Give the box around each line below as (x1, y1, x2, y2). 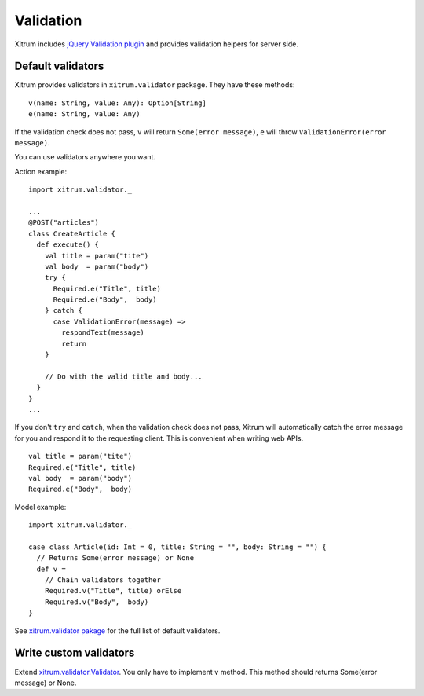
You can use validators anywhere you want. (14, 152, 156, 162)
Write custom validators (14, 647, 135, 660)
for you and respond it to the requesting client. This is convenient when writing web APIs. (14, 433, 304, 443)
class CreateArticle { (28, 229, 116, 238)
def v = (36, 564, 66, 573)
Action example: (14, 167, 68, 176)
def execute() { (36, 240, 100, 249)
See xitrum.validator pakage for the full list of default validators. (14, 625, 221, 636)
